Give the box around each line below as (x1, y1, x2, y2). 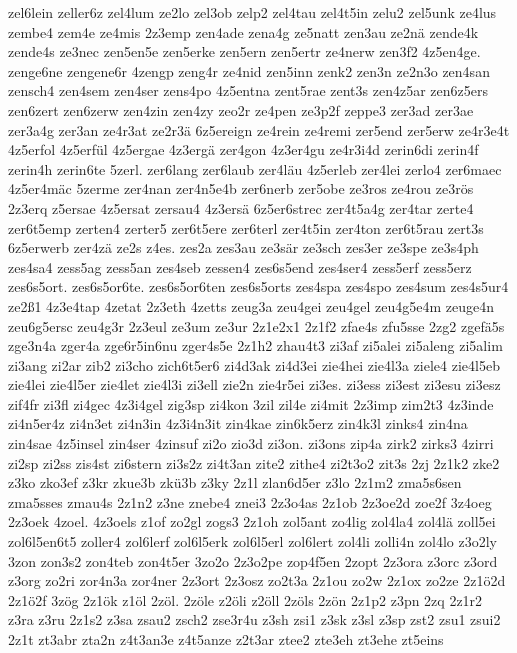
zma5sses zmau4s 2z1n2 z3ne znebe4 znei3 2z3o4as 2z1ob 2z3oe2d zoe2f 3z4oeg (8, 491, 492, 512)
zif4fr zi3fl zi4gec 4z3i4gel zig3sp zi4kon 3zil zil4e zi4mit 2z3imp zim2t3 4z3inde (8, 393, 494, 414)
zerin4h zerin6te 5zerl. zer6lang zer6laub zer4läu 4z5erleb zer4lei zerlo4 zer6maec (8, 158, 502, 179)
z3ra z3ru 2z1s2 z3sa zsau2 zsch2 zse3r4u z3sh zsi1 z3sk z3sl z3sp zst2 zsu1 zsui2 (8, 609, 501, 630)
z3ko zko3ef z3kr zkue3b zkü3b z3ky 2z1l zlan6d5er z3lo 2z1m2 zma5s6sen (8, 472, 462, 493)
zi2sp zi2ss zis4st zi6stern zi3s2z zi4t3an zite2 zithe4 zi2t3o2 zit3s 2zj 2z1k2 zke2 (8, 452, 500, 473)
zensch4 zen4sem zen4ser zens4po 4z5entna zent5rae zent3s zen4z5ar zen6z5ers (8, 80, 488, 101)
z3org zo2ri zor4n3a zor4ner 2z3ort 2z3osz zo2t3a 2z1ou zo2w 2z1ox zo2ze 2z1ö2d (8, 570, 506, 591)
